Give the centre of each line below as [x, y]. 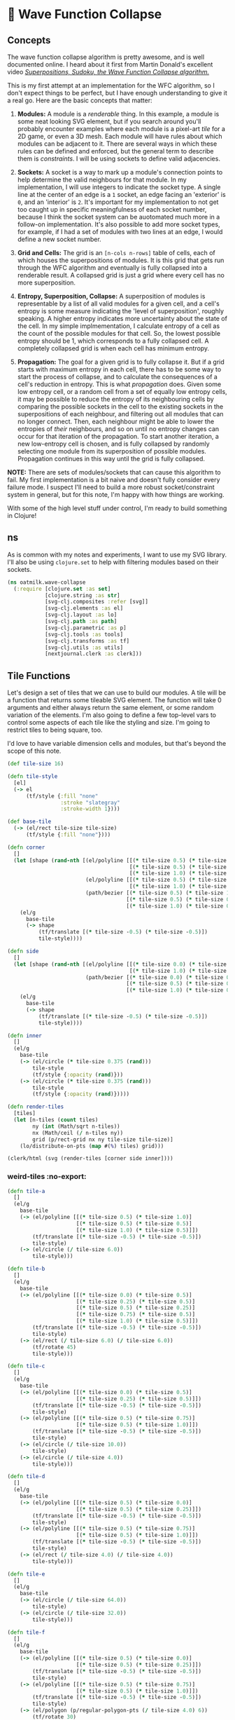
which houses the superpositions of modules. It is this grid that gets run [121, 260]
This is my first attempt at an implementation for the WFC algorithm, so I [111, 86]
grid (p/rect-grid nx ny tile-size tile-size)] [103, 1139]
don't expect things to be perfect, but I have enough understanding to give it [117, 93]
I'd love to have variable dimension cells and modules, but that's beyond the [117, 744]
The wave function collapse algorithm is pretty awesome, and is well [106, 57]
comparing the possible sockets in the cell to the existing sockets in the [120, 407]
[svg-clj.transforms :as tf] [87, 641]
